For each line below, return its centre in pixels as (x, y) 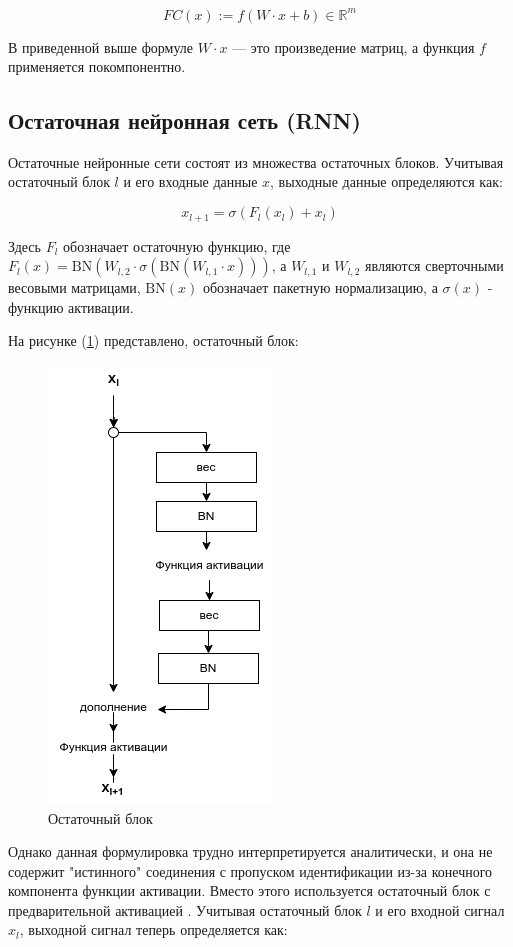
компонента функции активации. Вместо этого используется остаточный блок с (249, 890)
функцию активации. (71, 306)
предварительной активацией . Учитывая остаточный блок (185, 909)
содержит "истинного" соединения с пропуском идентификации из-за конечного (250, 870)
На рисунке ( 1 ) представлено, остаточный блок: (153, 340)
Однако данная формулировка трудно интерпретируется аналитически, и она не (250, 851)
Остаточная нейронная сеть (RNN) (184, 120)
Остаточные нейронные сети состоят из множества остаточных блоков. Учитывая (256, 161)
